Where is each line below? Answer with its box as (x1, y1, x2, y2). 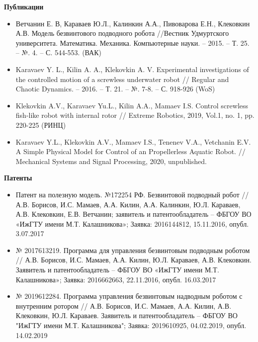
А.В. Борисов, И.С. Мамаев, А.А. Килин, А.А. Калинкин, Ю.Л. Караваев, (15, 199, 241, 209)
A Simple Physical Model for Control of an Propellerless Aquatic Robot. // (15, 146, 246, 157)
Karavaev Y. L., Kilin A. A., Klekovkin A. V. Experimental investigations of (15, 64, 249, 74)
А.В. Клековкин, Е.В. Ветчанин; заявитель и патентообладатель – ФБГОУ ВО (15, 209, 252, 219)
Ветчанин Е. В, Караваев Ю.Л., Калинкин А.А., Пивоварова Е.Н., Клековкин (15, 18, 250, 28)
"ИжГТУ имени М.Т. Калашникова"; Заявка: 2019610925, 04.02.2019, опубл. (15, 320, 247, 331)
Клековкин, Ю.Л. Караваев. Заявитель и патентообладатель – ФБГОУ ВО (15, 310, 238, 321)
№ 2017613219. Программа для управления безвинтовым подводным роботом (15, 245, 250, 255)
